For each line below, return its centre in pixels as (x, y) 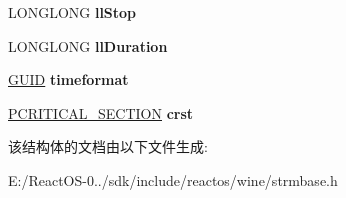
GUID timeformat (68, 79)
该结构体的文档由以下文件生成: (108, 146)
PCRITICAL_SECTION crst (101, 112)
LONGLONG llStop (72, 12)
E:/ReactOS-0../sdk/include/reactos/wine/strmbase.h (173, 179)
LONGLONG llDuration (88, 45)
